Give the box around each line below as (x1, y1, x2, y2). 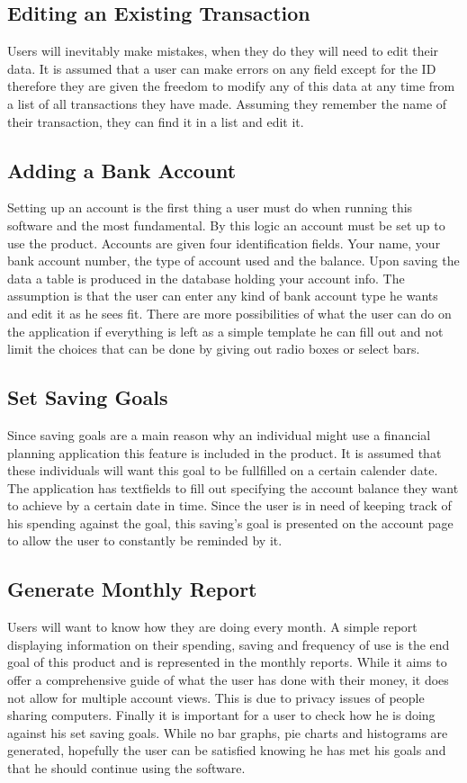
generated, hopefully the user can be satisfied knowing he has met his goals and (7, 741, 446, 760)
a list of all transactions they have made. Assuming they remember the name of (7, 94, 447, 112)
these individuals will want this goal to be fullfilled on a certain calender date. (7, 461, 438, 480)
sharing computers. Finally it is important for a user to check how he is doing (7, 706, 436, 724)
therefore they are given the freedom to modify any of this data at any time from (7, 76, 455, 95)
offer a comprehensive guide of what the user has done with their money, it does (7, 670, 449, 689)
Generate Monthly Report (7, 575, 257, 603)
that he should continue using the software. (7, 759, 246, 778)
